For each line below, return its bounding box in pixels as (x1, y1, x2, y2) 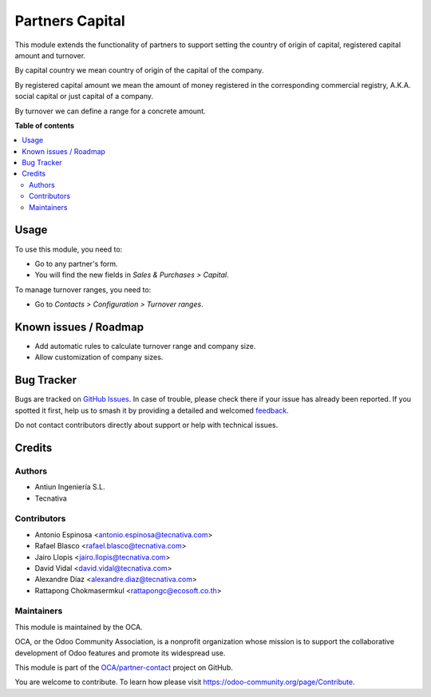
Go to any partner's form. (34, 259, 119, 268)
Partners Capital (14, 12, 125, 30)
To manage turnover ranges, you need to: (14, 284, 152, 295)
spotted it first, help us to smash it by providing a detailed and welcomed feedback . (14, 406, 289, 415)
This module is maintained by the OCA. (14, 622, 143, 632)
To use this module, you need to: (14, 244, 123, 254)
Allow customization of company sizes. (34, 352, 164, 362)
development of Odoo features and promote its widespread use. (14, 647, 226, 658)
